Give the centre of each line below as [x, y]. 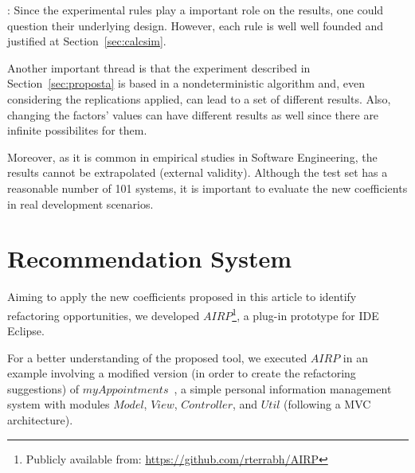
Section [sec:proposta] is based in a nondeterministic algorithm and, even [186, 83]
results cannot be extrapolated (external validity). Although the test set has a [198, 172]
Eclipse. [26, 331]
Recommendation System [150, 258]
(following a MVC [327, 404]
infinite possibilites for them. [77, 130]
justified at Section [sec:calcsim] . [87, 41]
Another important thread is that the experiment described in [159, 67]
